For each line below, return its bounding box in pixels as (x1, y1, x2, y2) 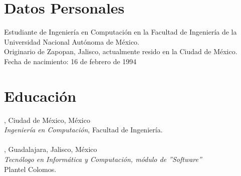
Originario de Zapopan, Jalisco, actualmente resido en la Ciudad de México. (4, 46, 237, 57)
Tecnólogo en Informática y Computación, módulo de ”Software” (4, 154, 202, 164)
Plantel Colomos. (4, 163, 57, 174)
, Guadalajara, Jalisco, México (4, 144, 97, 154)
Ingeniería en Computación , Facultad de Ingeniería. (4, 124, 163, 135)
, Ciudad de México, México (4, 114, 90, 125)
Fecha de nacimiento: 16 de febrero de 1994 (4, 56, 137, 66)
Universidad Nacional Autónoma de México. (4, 36, 140, 47)
